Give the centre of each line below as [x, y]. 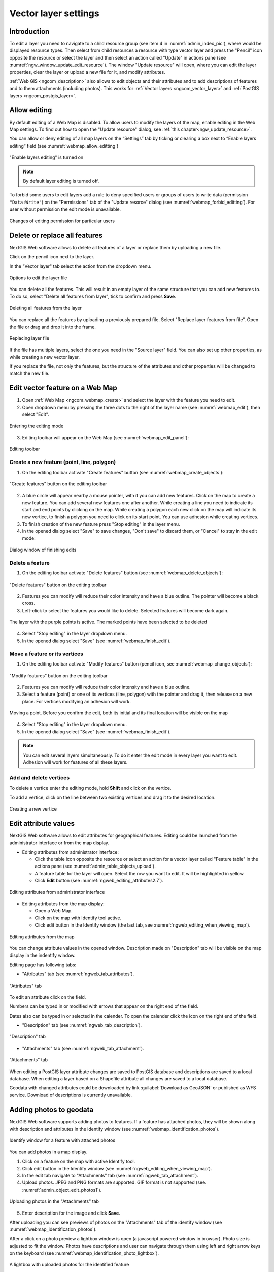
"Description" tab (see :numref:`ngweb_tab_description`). [82, 1025]
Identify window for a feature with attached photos [62, 1140]
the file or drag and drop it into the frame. [53, 327]
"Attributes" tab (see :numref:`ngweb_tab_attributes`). [78, 974]
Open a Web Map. [54, 911]
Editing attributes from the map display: [63, 904]
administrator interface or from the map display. [59, 843]
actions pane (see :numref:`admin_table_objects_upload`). [95, 866]
